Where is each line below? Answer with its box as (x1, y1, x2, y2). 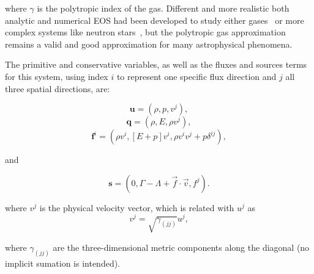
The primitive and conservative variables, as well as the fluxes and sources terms (5, 58, 307, 71)
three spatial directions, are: (5, 82, 110, 95)
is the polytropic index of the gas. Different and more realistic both (37, 2, 290, 14)
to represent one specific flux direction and (116, 70, 277, 82)
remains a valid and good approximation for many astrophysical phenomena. (5, 37, 293, 50)
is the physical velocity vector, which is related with (39, 201, 234, 214)
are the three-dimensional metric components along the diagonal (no (53, 240, 310, 253)
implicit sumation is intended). (5, 256, 121, 269)
